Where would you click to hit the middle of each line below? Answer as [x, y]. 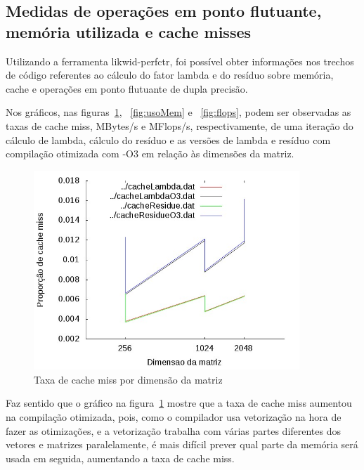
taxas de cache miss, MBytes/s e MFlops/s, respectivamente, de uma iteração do [180, 125]
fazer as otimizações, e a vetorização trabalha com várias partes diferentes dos [174, 430]
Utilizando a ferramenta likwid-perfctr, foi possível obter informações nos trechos [180, 61]
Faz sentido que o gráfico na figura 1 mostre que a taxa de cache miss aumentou [179, 403]
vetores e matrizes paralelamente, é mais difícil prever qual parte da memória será [182, 444]
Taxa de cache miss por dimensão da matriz [128, 379]
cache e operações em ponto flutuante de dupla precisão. [127, 88]
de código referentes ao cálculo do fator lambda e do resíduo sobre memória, [170, 75]
